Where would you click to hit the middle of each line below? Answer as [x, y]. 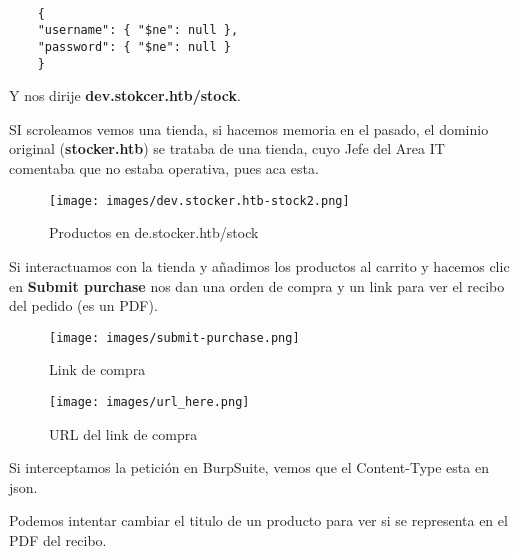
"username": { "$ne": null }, [138, 30]
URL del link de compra [123, 433]
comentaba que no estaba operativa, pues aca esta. [164, 168]
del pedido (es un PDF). [83, 305]
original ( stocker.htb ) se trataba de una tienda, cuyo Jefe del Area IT [227, 148]
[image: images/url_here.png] [149, 401]
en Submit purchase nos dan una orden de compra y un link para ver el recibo [257, 285]
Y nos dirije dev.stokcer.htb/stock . [125, 95]
